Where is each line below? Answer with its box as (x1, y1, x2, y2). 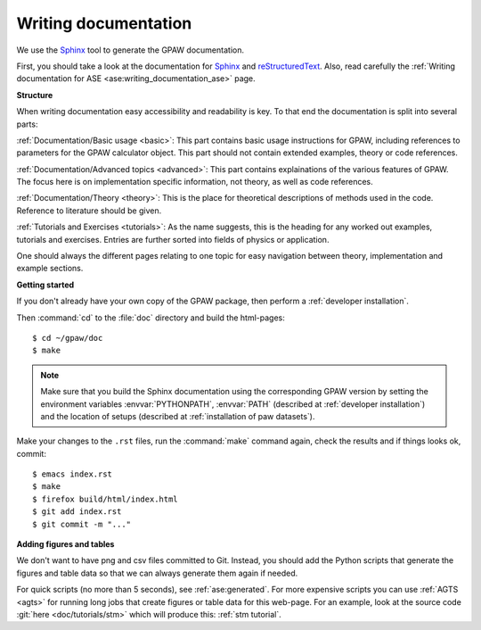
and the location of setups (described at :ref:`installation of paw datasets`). (40, 410, 315, 421)
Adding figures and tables (16, 539, 115, 550)
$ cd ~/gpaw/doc (32, 333, 103, 343)
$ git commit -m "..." (32, 518, 132, 529)
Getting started (16, 279, 75, 290)
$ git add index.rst (32, 507, 122, 517)
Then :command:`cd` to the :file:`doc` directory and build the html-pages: (16, 312, 285, 323)
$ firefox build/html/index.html (32, 493, 178, 504)
